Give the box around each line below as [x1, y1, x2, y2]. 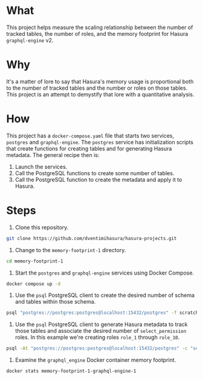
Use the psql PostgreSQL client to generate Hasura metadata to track [14, 321, 188, 328]
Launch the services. [14, 163, 68, 170]
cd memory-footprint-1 [6, 258, 63, 264]
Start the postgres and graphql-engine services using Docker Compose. [14, 269, 195, 276]
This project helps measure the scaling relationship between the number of [6, 24, 193, 31]
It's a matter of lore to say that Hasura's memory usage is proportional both [6, 78, 194, 85]
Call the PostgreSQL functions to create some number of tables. [14, 169, 175, 176]
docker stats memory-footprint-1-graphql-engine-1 [6, 368, 137, 375]
